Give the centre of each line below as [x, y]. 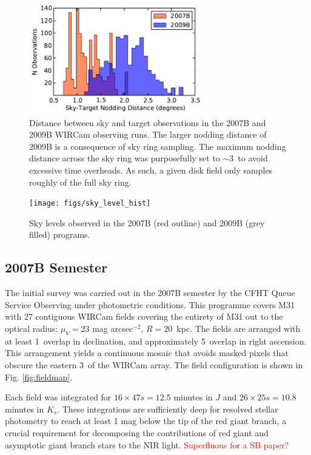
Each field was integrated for [58, 397]
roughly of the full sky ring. [80, 182]
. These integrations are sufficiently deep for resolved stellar [168, 409]
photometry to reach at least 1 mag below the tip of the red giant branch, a [146, 421]
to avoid [253, 158]
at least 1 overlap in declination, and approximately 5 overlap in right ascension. [156, 341]
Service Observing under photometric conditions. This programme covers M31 [150, 304]
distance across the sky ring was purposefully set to [125, 158]
